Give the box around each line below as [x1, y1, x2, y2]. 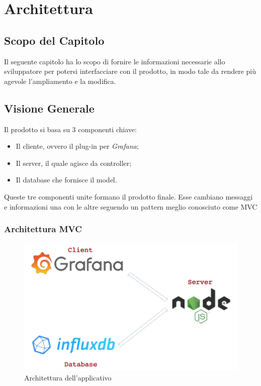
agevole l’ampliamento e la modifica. [4, 75, 116, 86]
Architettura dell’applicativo [24, 372, 112, 382]
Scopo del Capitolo [4, 32, 105, 48]
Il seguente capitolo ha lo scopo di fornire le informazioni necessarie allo [4, 56, 225, 66]
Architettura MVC [4, 223, 82, 235]
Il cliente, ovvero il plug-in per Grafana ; [16, 141, 139, 151]
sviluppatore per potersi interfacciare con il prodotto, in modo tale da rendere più [4, 66, 256, 76]
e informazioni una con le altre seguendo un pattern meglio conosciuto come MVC [4, 201, 257, 212]
